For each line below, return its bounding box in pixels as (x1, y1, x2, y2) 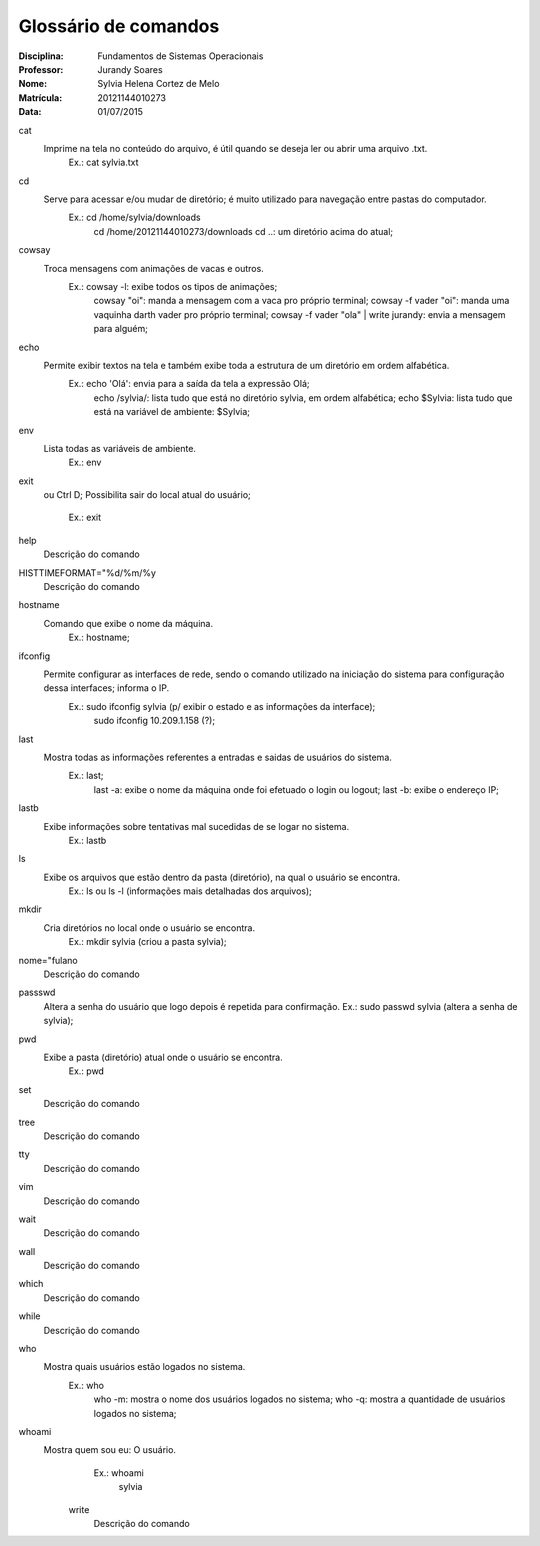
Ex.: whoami (93, 1466, 144, 1479)
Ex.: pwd (68, 1065, 105, 1077)
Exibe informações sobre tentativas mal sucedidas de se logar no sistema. (43, 820, 350, 832)
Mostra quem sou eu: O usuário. (43, 1444, 177, 1456)
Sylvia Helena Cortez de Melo (97, 78, 220, 90)
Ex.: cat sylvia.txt (68, 156, 139, 169)
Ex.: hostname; (68, 631, 130, 644)
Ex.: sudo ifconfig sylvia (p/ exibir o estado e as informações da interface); (68, 700, 376, 712)
